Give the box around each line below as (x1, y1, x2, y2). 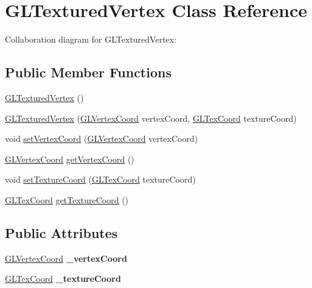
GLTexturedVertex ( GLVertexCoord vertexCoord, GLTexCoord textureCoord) (5, 111, 297, 124)
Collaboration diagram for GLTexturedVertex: (5, 33, 177, 46)
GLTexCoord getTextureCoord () (5, 193, 129, 206)
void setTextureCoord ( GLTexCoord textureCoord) (5, 173, 196, 186)
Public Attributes (5, 223, 118, 242)
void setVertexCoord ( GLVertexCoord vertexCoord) (5, 132, 198, 145)
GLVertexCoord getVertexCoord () (5, 152, 134, 165)
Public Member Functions (5, 63, 172, 82)
